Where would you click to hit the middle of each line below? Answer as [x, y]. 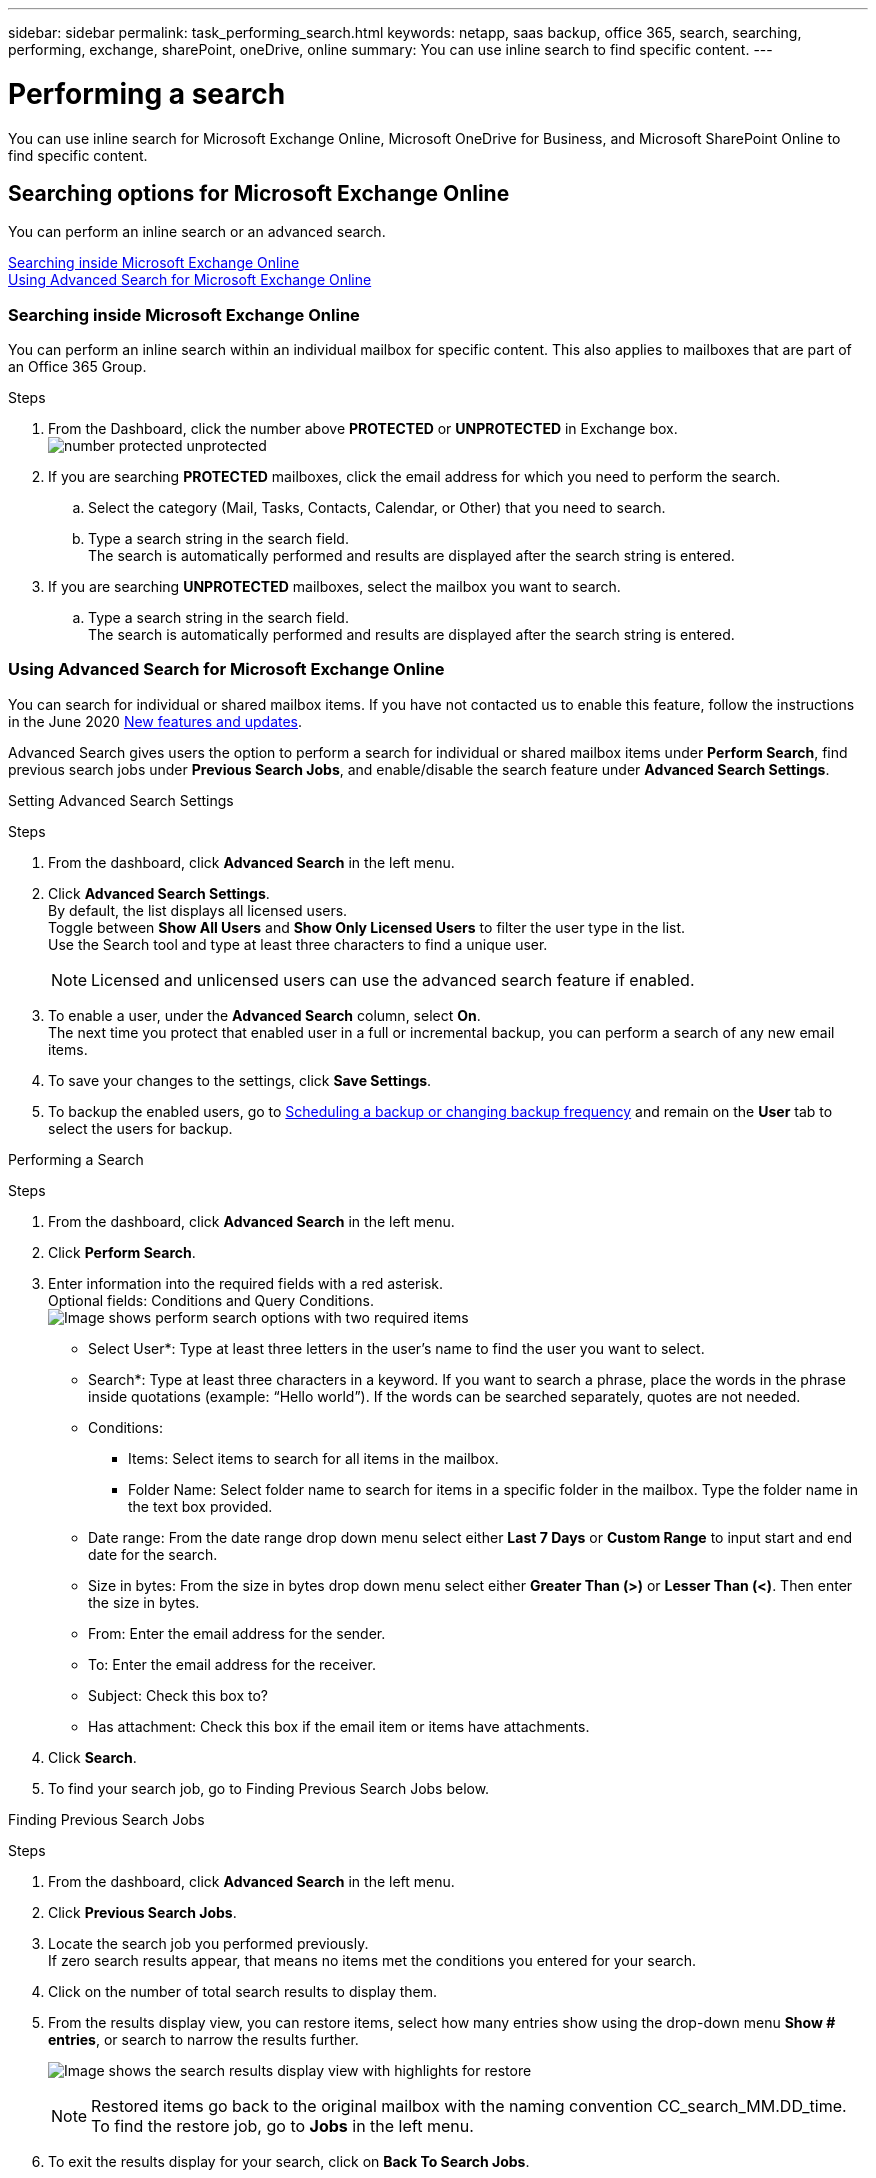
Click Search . [92, 1757]
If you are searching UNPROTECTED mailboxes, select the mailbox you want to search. [334, 587]
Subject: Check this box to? [178, 1695]
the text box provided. [200, 1506]
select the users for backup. [140, 1128]
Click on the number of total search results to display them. [243, 1991]
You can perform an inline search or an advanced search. [197, 232]
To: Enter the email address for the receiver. [232, 1664]
